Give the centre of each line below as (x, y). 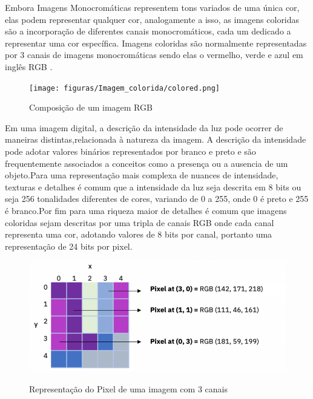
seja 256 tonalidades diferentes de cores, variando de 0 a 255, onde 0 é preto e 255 (157, 199)
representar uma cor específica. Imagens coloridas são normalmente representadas (156, 43)
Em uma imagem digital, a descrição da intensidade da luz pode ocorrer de (144, 127)
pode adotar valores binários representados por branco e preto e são (130, 151)
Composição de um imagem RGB (91, 107)
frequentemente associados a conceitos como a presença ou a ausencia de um (147, 163)
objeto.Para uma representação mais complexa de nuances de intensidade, (142, 175)
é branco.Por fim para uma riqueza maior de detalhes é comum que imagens (146, 210)
